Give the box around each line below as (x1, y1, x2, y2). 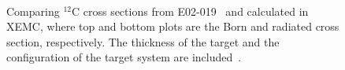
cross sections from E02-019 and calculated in (83, 2, 309, 19)
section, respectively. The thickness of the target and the (6, 33, 280, 50)
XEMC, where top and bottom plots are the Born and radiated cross (6, 18, 339, 35)
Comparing (6, 2, 60, 19)
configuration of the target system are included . (6, 49, 242, 65)
